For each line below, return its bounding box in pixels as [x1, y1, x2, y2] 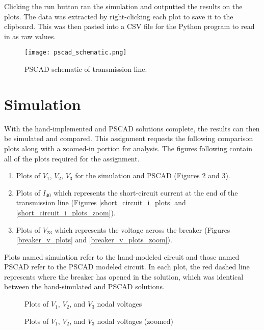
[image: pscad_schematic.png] [24, 49, 127, 57]
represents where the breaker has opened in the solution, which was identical [4, 271, 244, 282]
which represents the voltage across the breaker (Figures [55, 224, 230, 235]
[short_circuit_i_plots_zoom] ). [16, 207, 116, 217]
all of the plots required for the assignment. [4, 153, 140, 163]
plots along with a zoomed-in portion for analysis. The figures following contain [4, 143, 252, 153]
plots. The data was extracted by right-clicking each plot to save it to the [4, 11, 233, 21]
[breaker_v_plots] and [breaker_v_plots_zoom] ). [16, 234, 172, 245]
